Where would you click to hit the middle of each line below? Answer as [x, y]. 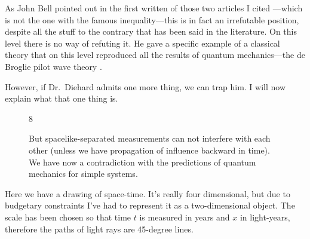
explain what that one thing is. [62, 98]
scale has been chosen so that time [68, 217]
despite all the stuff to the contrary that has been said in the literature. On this [151, 31]
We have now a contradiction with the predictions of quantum [142, 162]
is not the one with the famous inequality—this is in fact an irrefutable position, [152, 19]
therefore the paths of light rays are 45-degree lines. [99, 229]
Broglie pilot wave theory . [53, 66]
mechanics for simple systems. [83, 174]
